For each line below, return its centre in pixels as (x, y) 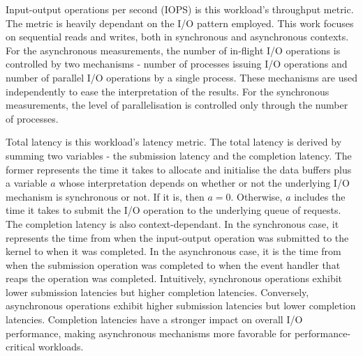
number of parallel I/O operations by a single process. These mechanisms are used (181, 77)
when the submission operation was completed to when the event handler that (173, 264)
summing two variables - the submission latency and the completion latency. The (179, 155)
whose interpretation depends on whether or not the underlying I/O (204, 183)
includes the (320, 196)
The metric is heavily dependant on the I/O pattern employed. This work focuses (180, 23)
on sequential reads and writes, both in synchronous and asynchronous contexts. (177, 37)
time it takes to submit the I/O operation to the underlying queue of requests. (173, 210)
